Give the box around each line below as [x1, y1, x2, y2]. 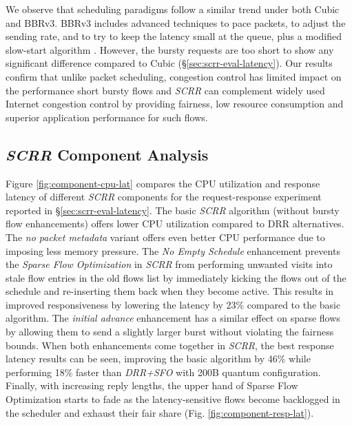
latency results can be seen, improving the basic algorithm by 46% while [6, 351, 311, 366]
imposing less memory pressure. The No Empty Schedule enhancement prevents [6, 243, 340, 258]
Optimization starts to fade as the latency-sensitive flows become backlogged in [6, 392, 340, 406]
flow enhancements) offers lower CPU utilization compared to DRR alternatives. [6, 216, 344, 231]
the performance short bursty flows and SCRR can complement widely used [6, 83, 325, 97]
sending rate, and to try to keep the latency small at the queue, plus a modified [6, 29, 342, 43]
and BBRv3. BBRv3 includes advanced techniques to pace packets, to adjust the [6, 15, 346, 30]
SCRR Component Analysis [6, 143, 209, 165]
